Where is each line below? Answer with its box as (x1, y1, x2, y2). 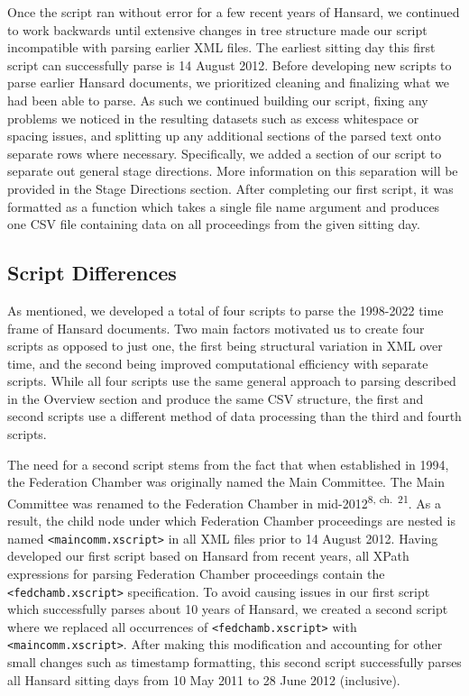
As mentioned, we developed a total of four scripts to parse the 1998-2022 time (7, 300, 444, 319)
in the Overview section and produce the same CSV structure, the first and (7, 389, 424, 408)
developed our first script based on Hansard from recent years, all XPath (7, 546, 409, 565)
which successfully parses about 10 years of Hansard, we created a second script (7, 600, 448, 618)
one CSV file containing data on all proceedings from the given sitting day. (7, 215, 420, 234)
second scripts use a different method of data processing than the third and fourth (7, 407, 462, 426)
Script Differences (7, 259, 177, 287)
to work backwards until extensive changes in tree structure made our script (7, 20, 428, 39)
